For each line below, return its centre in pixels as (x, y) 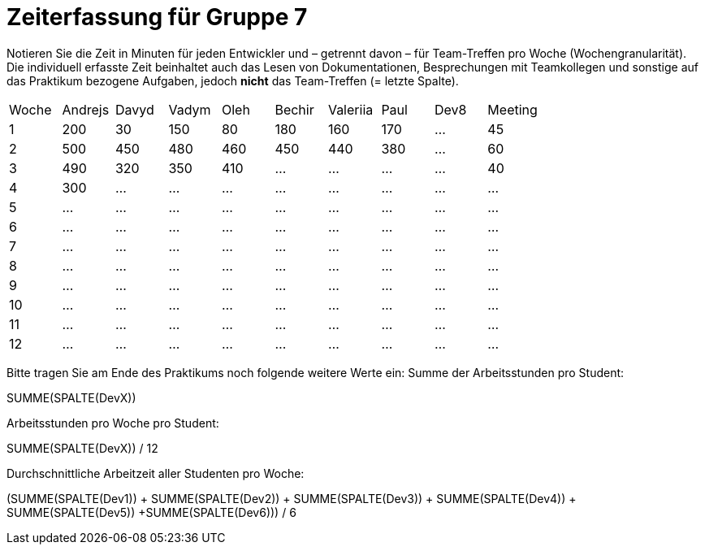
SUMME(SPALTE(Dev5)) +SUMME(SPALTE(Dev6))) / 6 (151, 512)
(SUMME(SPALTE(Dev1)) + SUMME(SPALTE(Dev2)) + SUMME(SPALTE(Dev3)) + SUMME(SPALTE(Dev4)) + (292, 498)
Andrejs (86, 109)
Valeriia (350, 109)
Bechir (294, 109)
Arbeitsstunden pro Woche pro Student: (113, 423)
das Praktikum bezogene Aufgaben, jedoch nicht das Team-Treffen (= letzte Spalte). (233, 80)
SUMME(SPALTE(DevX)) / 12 (82, 448)
